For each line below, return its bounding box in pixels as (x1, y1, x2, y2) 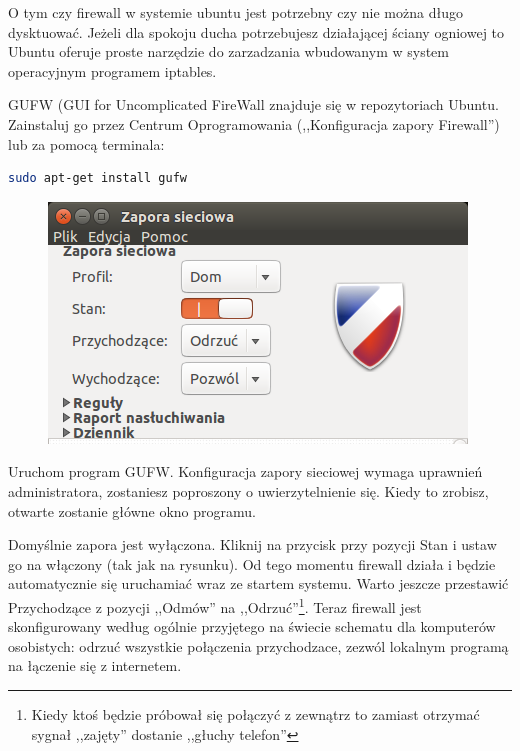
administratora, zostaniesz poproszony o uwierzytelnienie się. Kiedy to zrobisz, (8, 480, 489, 501)
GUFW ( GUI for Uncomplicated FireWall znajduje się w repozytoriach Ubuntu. (8, 94, 499, 115)
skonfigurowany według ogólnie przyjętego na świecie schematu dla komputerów (8, 616, 496, 637)
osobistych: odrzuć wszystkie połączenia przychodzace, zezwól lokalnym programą (8, 635, 509, 656)
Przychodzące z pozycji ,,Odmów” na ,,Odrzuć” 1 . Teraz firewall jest (8, 593, 422, 617)
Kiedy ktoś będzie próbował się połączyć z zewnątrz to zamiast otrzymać (31, 703, 480, 724)
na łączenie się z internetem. (8, 655, 182, 676)
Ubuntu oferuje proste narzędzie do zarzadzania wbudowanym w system (8, 41, 449, 62)
